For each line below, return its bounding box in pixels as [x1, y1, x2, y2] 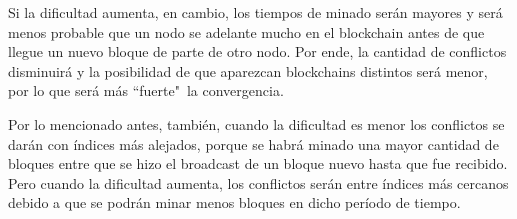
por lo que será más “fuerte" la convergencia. [8, 80, 284, 101]
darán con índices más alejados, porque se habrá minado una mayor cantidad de [8, 133, 499, 154]
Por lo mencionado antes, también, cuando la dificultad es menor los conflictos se [8, 113, 505, 134]
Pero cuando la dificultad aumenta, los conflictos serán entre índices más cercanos [8, 172, 509, 193]
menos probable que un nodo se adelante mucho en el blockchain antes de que [8, 21, 485, 42]
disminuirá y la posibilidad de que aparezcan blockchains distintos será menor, [8, 60, 488, 81]
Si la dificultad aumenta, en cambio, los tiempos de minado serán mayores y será [8, 2, 503, 22]
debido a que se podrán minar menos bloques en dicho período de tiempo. [8, 192, 461, 213]
